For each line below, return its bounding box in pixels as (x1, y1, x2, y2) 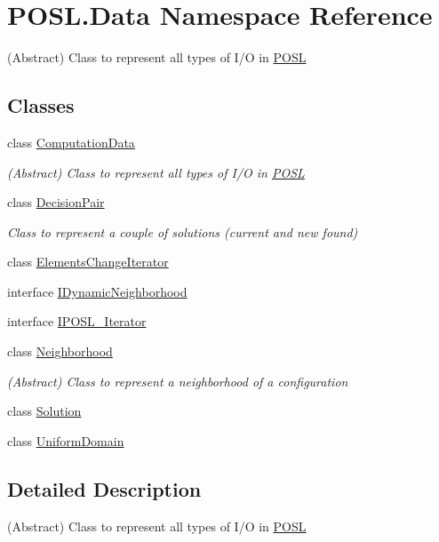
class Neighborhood (7, 342, 113, 361)
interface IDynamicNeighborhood (7, 282, 188, 300)
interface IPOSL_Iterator (7, 312, 147, 331)
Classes (7, 92, 75, 119)
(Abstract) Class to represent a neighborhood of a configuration (7, 371, 348, 390)
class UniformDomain (7, 431, 124, 450)
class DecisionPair (7, 193, 105, 211)
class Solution (7, 402, 82, 420)
